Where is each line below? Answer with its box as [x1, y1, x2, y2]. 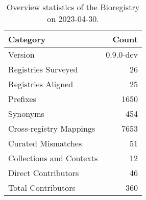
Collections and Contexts [8, 152, 98, 164]
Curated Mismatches [8, 137, 82, 149]
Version [8, 48, 35, 60]
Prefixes [8, 93, 37, 105]
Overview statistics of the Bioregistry [6, 1, 140, 13]
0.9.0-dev [106, 48, 138, 60]
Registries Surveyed [8, 63, 78, 75]
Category [8, 33, 46, 45]
